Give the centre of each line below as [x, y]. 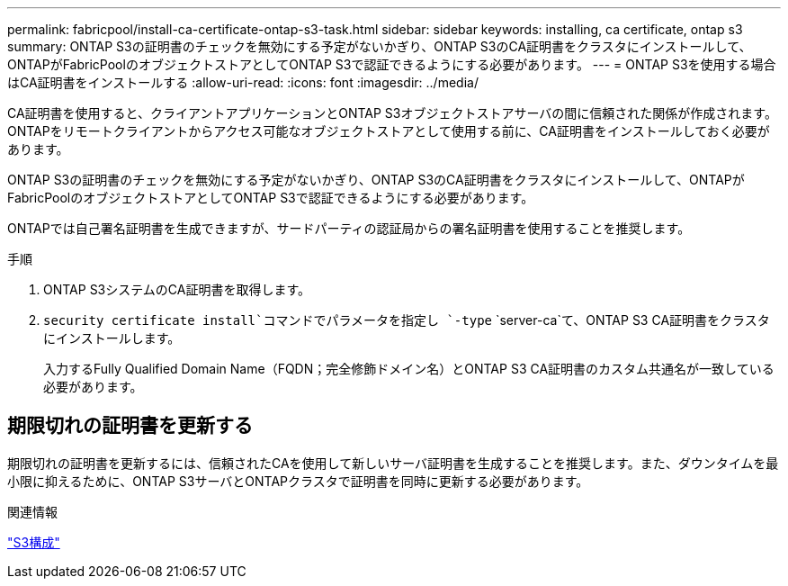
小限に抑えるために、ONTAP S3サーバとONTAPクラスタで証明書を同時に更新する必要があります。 [298, 481]
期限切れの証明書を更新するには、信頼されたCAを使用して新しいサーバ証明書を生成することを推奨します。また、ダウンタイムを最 [393, 463]
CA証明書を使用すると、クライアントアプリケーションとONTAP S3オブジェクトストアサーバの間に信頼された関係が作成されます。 [392, 113]
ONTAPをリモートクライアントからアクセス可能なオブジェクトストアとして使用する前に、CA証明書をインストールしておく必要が [389, 131]
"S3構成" [34, 542]
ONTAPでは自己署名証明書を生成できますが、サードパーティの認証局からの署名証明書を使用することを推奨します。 [349, 228]
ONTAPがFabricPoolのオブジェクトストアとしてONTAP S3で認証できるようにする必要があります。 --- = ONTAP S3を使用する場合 [392, 64]
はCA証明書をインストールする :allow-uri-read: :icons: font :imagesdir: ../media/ [243, 82]
